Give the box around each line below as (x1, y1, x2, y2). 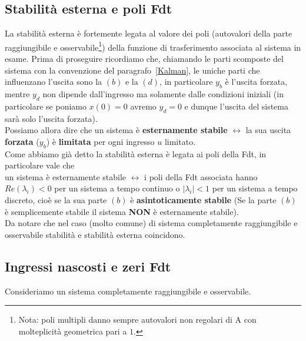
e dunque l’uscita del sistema (184, 100, 288, 112)
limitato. (164, 135, 196, 147)
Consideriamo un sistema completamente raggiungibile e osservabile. (5, 284, 251, 297)
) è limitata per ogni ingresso (46, 135, 155, 147)
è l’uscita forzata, (225, 75, 288, 88)
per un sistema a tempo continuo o (54, 182, 180, 194)
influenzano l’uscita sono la (5, 75, 102, 88)
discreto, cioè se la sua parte (5, 193, 107, 206)
